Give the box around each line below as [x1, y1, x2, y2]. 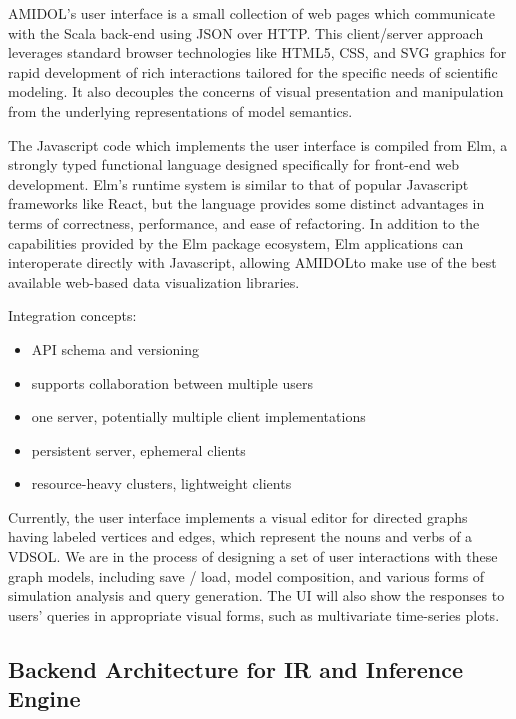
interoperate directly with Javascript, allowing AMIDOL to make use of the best [8, 252, 497, 273]
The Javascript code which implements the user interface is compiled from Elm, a [8, 134, 508, 155]
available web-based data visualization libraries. [8, 271, 300, 292]
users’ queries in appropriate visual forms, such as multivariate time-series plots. [8, 604, 500, 625]
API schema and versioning [31, 338, 200, 359]
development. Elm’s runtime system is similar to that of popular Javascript [8, 173, 469, 194]
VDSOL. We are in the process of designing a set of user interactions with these [8, 546, 498, 567]
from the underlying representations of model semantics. [8, 100, 353, 121]
